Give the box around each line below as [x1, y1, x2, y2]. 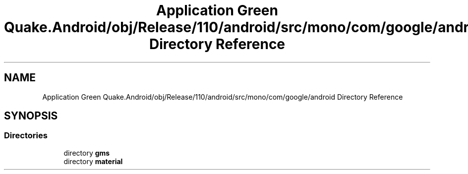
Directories [4, 130, 48, 141]
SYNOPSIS [4, 110, 58, 122]
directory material [63, 157, 123, 166]
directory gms [63, 148, 110, 157]
